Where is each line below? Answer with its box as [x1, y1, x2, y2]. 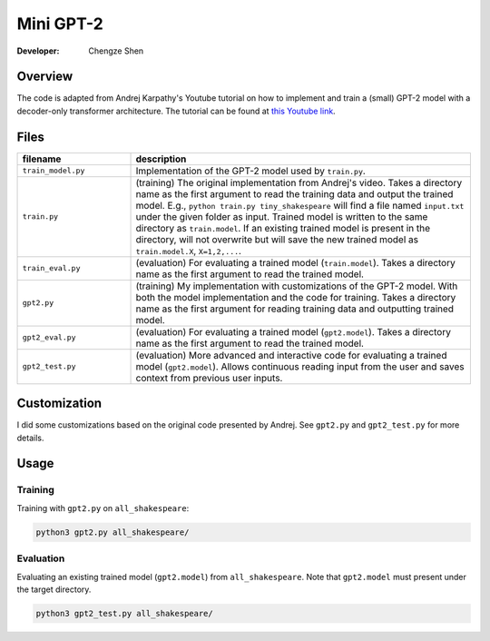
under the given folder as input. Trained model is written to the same [135, 210, 428, 222]
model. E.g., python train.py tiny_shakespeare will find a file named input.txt [135, 199, 465, 212]
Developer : [16, 45, 60, 56]
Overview [16, 69, 73, 84]
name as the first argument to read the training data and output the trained [135, 187, 454, 200]
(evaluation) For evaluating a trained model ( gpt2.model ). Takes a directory [135, 325, 451, 338]
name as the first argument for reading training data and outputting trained [135, 302, 454, 315]
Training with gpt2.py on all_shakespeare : [16, 502, 190, 513]
